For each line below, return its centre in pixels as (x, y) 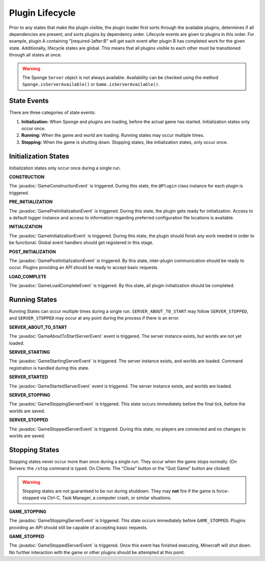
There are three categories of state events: (52, 112)
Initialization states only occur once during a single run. (65, 168)
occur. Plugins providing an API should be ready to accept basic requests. (84, 267)
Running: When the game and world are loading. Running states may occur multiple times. (113, 135)
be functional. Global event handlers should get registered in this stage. (81, 242)
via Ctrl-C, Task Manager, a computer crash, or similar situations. (106, 498)
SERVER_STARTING (29, 352)
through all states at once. (36, 55)
